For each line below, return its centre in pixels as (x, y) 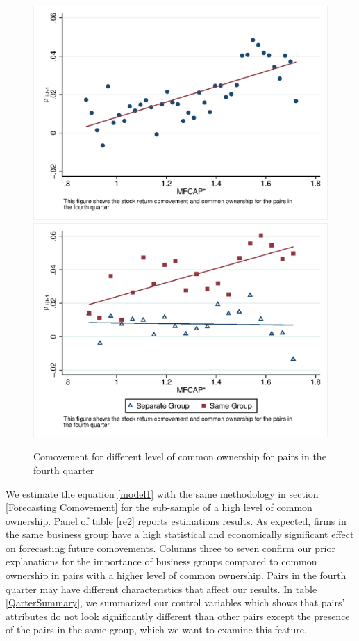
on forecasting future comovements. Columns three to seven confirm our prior (171, 547)
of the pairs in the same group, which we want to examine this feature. (156, 630)
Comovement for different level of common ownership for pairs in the (180, 456)
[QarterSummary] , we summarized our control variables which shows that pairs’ (175, 602)
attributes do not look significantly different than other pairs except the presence (178, 616)
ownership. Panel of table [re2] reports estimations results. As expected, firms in (176, 520)
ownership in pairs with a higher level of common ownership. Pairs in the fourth (176, 575)
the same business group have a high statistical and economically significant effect (180, 534)
